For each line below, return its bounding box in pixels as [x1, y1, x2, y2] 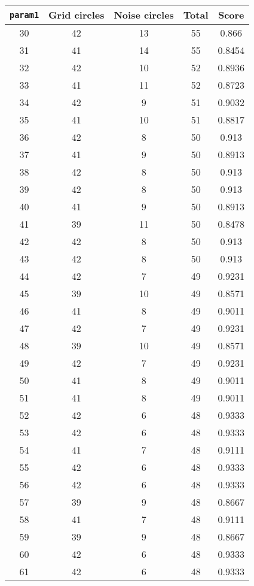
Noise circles [114, 8, 174, 22]
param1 [10, 10, 39, 20]
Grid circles [48, 8, 105, 22]
